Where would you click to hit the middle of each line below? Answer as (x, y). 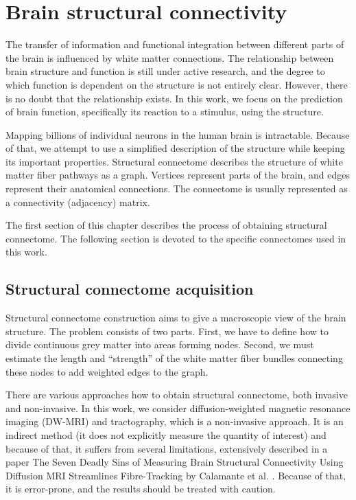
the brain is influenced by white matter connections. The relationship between (170, 57)
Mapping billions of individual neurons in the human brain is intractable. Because (178, 134)
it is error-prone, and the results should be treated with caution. (141, 489)
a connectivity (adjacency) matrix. (78, 202)
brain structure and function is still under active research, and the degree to (165, 71)
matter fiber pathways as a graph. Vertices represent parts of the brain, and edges (178, 175)
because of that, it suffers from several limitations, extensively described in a (167, 448)
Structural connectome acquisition (130, 289)
